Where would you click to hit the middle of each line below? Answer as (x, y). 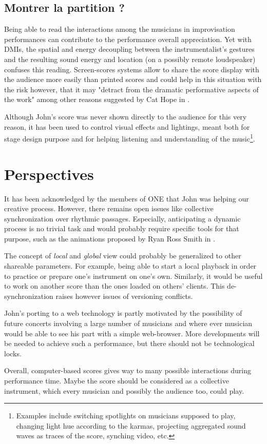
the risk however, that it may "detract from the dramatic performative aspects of (131, 89)
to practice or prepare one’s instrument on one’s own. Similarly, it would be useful (133, 276)
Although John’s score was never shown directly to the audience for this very (126, 116)
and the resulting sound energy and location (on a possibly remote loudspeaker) (130, 59)
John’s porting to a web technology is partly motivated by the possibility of (123, 313)
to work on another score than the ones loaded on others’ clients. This (115, 286)
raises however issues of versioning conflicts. (124, 296)
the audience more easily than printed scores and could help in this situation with (133, 79)
